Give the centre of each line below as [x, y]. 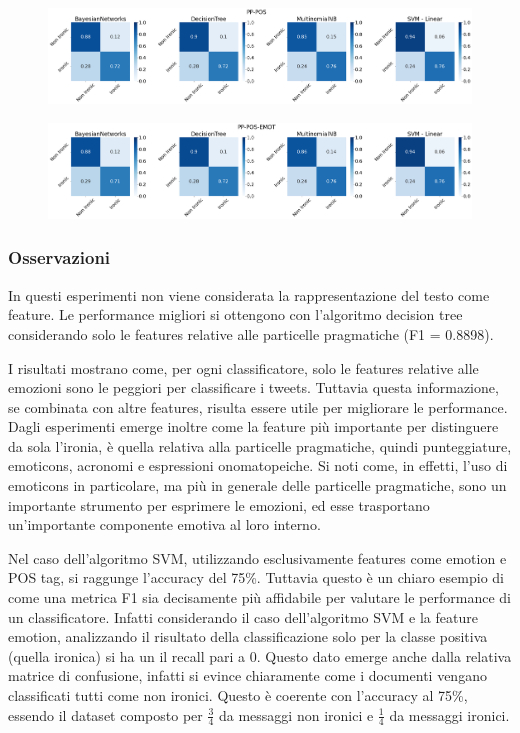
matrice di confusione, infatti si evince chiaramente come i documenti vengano [247, 675]
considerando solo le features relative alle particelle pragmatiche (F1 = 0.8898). [251, 333]
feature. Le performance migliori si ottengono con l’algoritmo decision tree [235, 314]
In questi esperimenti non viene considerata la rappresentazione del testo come [249, 294]
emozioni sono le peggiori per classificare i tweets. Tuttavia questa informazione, [253, 387]
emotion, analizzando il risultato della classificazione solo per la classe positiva [248, 636]
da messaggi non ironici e [296, 714]
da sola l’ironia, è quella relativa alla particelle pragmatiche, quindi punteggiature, [260, 445]
